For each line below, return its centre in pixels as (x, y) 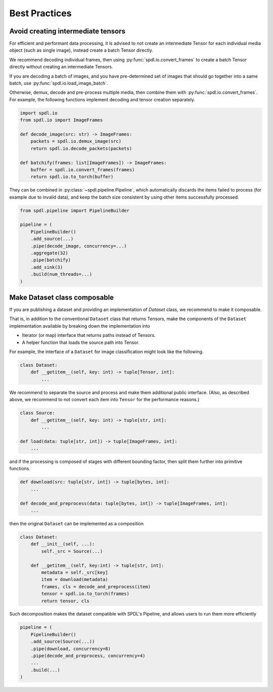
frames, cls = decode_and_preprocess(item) (96, 587)
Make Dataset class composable (61, 297)
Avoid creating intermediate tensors (67, 31)
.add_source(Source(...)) (63, 642)
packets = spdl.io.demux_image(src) (76, 141)
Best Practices (40, 13)
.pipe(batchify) (51, 260)
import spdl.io (39, 113)
